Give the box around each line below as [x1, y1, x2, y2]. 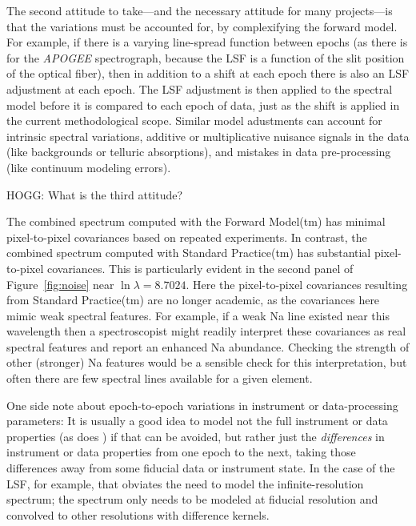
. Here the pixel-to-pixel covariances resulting [186, 275, 408, 292]
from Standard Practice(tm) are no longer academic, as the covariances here [6, 291, 380, 308]
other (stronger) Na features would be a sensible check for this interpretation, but [6, 354, 407, 371]
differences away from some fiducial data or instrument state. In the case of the [6, 460, 395, 476]
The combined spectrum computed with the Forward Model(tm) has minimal [6, 213, 386, 230]
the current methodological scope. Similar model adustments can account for [6, 112, 382, 129]
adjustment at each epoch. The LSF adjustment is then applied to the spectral [6, 80, 393, 97]
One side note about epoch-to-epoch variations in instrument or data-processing [6, 396, 398, 413]
